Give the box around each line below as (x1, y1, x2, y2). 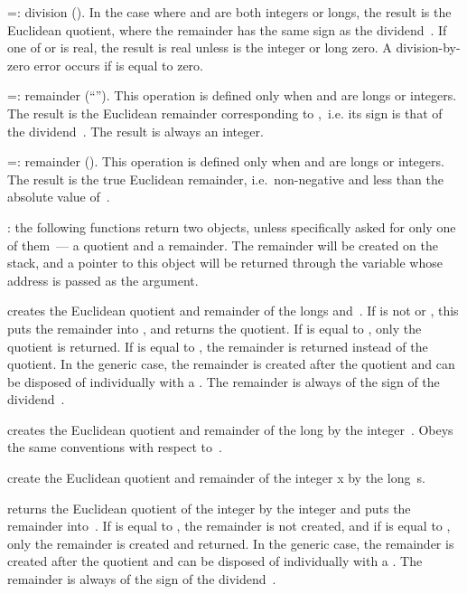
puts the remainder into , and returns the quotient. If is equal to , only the (7, 318, 422, 337)
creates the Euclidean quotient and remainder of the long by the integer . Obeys (7, 420, 453, 438)
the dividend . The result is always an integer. (7, 121, 264, 140)
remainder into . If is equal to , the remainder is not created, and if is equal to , (7, 516, 451, 535)
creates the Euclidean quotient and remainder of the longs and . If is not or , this (7, 301, 459, 320)
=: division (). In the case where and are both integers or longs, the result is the (7, 3, 452, 21)
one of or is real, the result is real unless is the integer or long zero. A (7, 38, 392, 57)
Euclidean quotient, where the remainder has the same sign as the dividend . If (7, 20, 447, 39)
